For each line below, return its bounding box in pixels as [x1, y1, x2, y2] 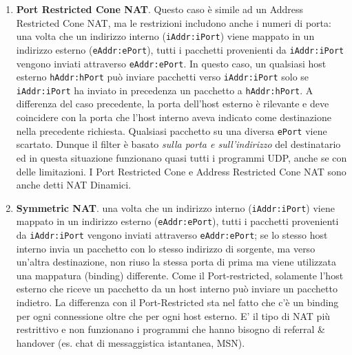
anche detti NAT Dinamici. [16, 177, 132, 192]
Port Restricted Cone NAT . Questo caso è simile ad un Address [16, 2, 304, 16]
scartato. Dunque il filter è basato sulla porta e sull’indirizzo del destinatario [16, 137, 341, 151]
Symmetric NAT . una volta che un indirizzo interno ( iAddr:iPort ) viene [16, 200, 335, 215]
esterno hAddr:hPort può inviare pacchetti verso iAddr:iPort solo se [16, 69, 309, 84]
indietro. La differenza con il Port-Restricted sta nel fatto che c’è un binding [16, 295, 339, 310]
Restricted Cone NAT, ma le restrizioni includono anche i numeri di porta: [16, 15, 331, 30]
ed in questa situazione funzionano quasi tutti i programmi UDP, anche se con [16, 150, 347, 164]
